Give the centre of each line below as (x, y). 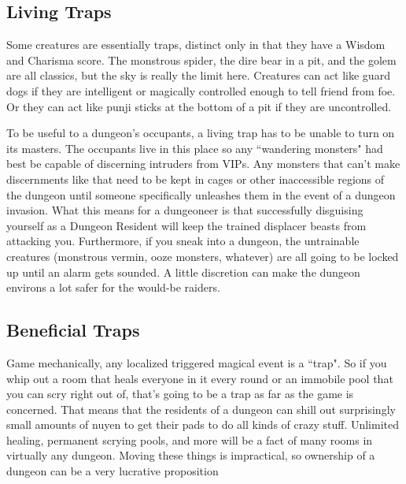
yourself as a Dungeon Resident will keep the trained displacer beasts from (186, 225)
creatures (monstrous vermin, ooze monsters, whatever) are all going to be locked (203, 256)
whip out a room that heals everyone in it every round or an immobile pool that (200, 378)
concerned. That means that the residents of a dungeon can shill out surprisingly (201, 409)
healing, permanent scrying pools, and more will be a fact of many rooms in (190, 439)
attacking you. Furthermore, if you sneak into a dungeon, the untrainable (183, 241)
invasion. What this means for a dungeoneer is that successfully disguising (185, 210)
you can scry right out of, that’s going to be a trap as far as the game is (180, 394)
